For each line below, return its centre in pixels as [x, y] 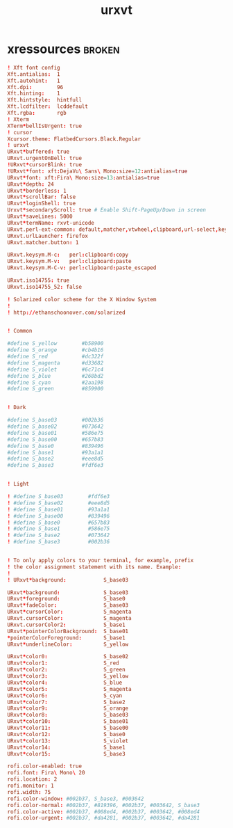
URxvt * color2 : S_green [67, 670]
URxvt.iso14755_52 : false [44, 287]
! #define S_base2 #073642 [59, 535]
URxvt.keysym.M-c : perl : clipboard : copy [68, 255]
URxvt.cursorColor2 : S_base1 [67, 625]
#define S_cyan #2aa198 [55, 382]
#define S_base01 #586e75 [55, 433]
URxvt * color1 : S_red [63, 663]
